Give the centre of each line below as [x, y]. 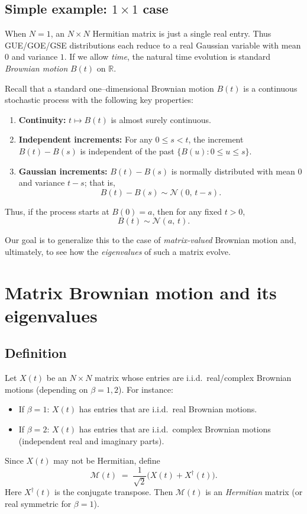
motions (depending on [46, 389]
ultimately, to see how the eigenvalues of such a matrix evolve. [118, 251]
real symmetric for [38, 503]
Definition [36, 353]
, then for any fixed [187, 211]
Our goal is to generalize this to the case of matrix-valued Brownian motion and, [151, 240]
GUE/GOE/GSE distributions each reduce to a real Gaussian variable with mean [153, 45]
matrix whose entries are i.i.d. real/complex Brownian [193, 378]
